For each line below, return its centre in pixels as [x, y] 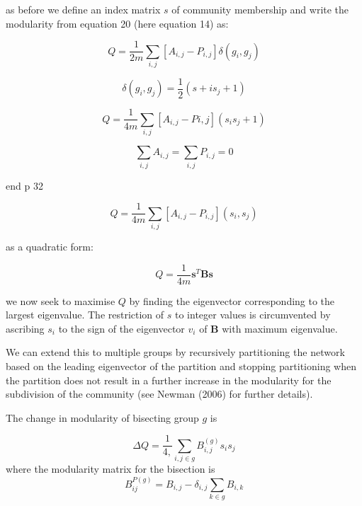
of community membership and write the [260, 9]
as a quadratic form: [50, 246]
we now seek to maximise [61, 300]
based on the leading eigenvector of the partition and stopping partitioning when [181, 366]
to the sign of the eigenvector [121, 328]
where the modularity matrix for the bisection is [111, 469]
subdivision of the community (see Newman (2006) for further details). [159, 394]
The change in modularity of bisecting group [102, 417]
